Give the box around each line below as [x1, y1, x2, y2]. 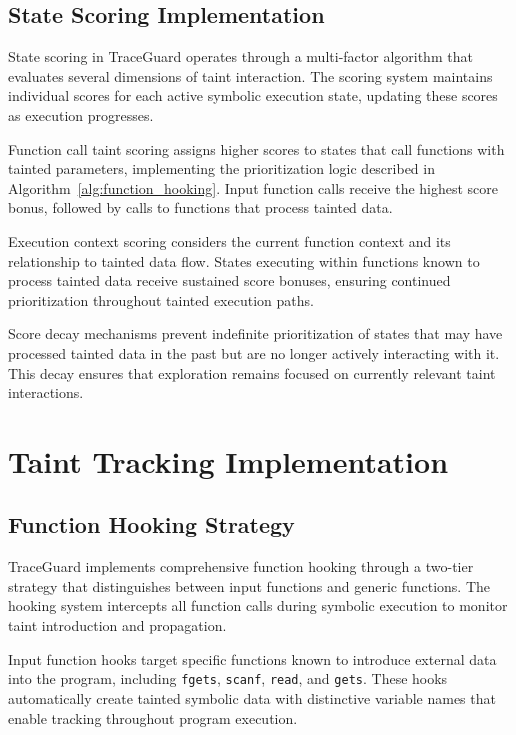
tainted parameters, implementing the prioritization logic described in [8, 158, 435, 179]
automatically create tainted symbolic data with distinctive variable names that [8, 687, 496, 708]
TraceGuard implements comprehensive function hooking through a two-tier [8, 556, 474, 577]
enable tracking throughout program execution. [8, 707, 298, 728]
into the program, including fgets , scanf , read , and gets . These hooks [8, 668, 448, 689]
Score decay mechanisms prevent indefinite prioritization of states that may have [8, 323, 503, 344]
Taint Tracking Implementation [8, 440, 449, 481]
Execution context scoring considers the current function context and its [8, 230, 451, 251]
